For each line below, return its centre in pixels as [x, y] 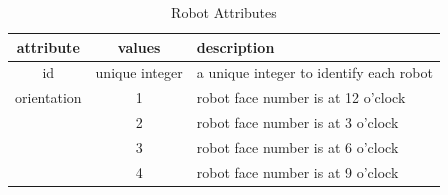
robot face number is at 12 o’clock [301, 97]
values [139, 46]
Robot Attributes [224, 12]
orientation [48, 97]
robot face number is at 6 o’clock [297, 146]
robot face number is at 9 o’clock [297, 171]
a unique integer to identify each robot [314, 72]
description [235, 46]
